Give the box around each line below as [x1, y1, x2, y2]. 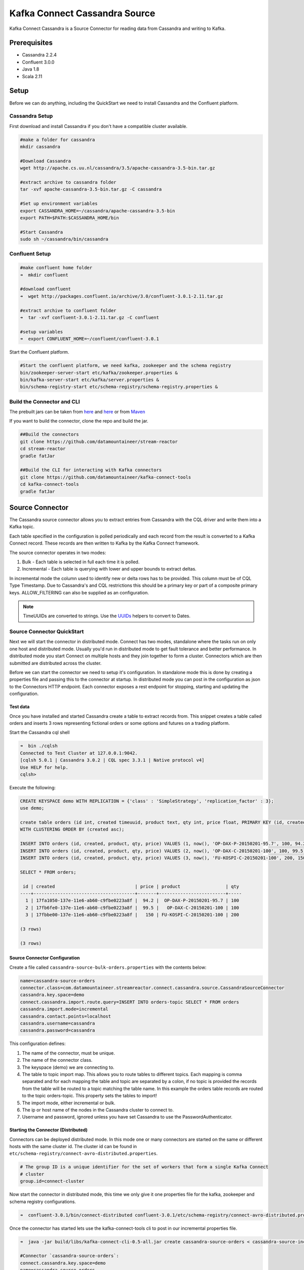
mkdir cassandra [20, 144, 61, 150]
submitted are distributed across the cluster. [9, 660, 102, 666]
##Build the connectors [20, 432, 80, 437]
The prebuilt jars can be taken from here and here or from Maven [9, 409, 145, 415]
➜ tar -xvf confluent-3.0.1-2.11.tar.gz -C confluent [20, 315, 159, 320]
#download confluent [20, 286, 71, 292]
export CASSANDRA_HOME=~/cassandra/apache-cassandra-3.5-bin [20, 208, 175, 213]
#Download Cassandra [20, 158, 71, 164]
